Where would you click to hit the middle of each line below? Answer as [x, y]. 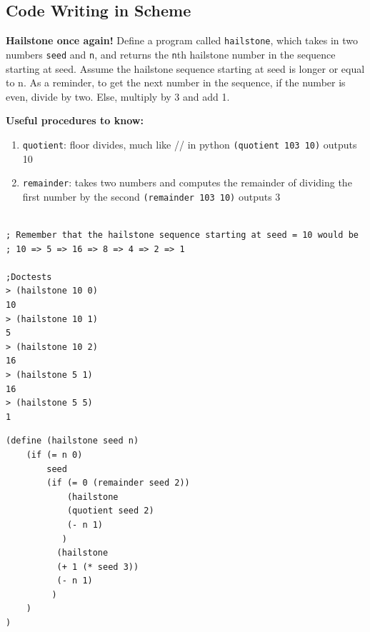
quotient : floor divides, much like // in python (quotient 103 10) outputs [190, 144]
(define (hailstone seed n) [72, 441]
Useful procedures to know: [75, 120]
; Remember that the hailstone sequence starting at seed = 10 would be [182, 235]
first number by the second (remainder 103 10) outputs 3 [151, 196]
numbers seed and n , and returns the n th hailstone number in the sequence [171, 54]
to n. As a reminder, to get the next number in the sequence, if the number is [176, 82]
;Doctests [29, 277]
